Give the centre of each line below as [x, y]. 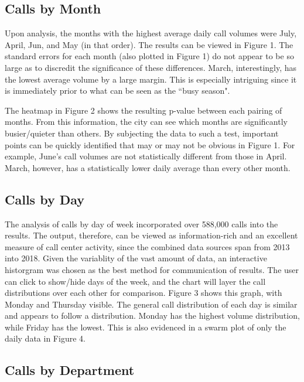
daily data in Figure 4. [45, 338]
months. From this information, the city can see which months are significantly [146, 122]
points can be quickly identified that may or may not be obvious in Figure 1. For [150, 144]
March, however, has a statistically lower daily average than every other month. [148, 167]
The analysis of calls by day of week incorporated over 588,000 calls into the [141, 224]
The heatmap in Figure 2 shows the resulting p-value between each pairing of [144, 110]
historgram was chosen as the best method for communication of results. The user [152, 269]
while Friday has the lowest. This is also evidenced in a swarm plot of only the [146, 327]
